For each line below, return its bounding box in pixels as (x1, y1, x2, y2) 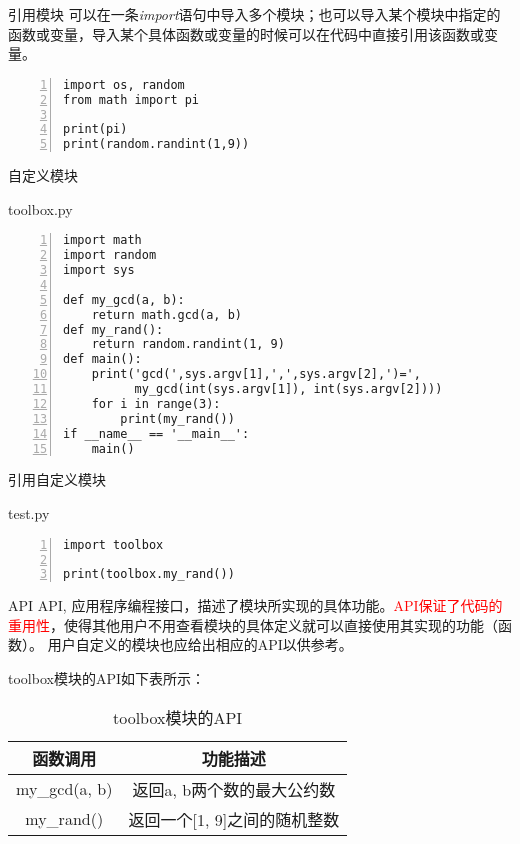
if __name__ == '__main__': (63, 426, 250, 441)
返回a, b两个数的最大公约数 (132, 777, 336, 801)
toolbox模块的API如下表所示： (8, 668, 205, 689)
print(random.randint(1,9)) (63, 137, 250, 152)
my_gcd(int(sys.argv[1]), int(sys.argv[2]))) (134, 382, 443, 397)
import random (63, 248, 157, 263)
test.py (8, 503, 50, 524)
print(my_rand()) (120, 411, 235, 426)
